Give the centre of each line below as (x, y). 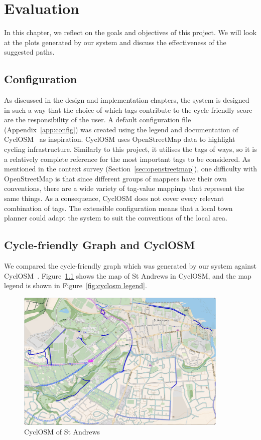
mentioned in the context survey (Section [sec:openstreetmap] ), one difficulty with (130, 169)
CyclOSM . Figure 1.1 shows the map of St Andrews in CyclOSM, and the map (128, 275)
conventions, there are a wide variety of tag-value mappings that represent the (124, 188)
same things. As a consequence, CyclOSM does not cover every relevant (114, 198)
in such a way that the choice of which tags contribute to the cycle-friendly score (128, 109)
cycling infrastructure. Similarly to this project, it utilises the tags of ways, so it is (130, 149)
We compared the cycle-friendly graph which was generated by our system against (130, 266)
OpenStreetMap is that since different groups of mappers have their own (115, 178)
